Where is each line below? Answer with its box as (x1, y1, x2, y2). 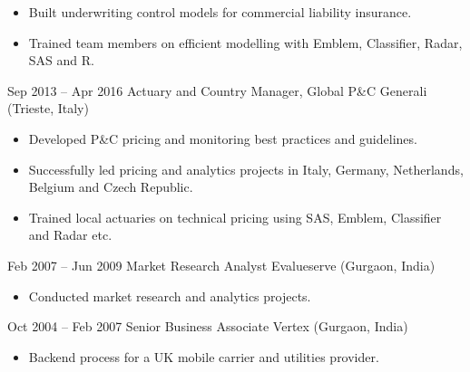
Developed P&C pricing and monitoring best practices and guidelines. (28, 129, 417, 148)
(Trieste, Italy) (7, 99, 89, 118)
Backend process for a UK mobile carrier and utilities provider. (28, 347, 379, 366)
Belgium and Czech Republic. (28, 177, 193, 196)
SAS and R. (28, 51, 94, 70)
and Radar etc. (28, 225, 113, 244)
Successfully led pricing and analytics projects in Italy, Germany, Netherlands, (28, 159, 464, 178)
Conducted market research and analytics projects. (28, 286, 311, 305)
